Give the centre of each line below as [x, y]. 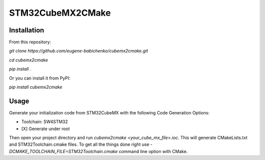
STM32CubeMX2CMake [60, 13]
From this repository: [30, 42]
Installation [26, 30]
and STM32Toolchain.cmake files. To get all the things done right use [79, 144]
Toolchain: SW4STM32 [45, 122]
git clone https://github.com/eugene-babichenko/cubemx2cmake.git [79, 51]
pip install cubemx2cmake [36, 87]
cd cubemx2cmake [29, 60]
